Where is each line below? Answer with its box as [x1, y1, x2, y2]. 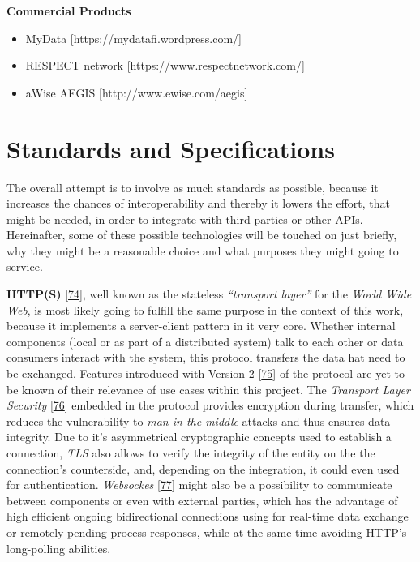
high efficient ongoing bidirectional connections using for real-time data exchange [6, 508, 409, 525]
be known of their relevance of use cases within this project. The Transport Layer [6, 380, 410, 397]
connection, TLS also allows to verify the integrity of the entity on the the [6, 444, 375, 461]
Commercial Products [6, 2, 131, 19]
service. [6, 258, 43, 275]
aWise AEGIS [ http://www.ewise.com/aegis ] [25, 84, 248, 101]
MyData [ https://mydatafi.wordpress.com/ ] [25, 29, 242, 46]
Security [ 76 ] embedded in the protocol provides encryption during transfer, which [6, 397, 414, 414]
